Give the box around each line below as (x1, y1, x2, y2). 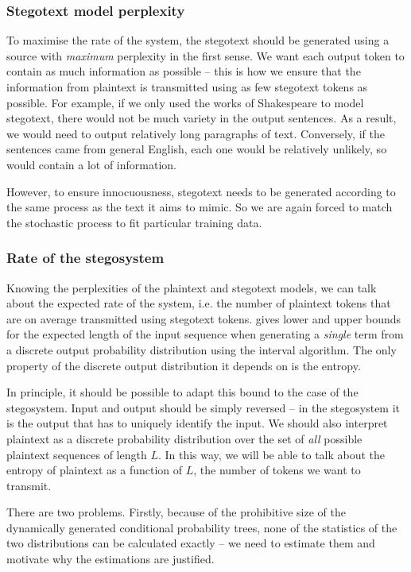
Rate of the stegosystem (6, 248, 165, 268)
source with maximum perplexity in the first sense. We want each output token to (6, 47, 405, 64)
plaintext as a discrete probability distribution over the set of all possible (6, 430, 363, 446)
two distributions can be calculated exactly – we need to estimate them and (6, 535, 375, 551)
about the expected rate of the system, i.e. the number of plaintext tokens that (6, 295, 391, 311)
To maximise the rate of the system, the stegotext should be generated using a (6, 32, 390, 48)
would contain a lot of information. (6, 156, 176, 172)
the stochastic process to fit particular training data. (6, 214, 262, 230)
